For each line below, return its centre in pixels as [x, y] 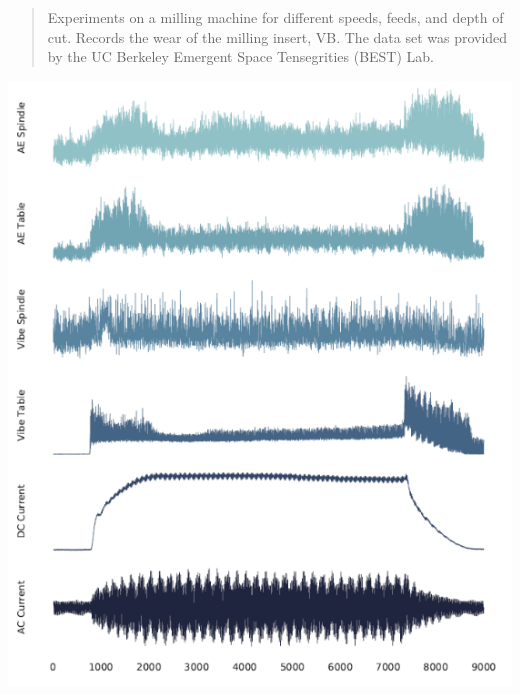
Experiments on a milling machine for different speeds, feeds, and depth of [275, 17]
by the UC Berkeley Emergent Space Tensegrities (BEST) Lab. [240, 56]
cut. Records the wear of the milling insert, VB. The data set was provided [277, 36]
